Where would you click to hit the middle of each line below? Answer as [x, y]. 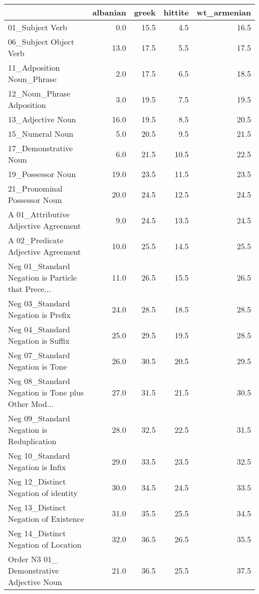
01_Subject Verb [38, 27]
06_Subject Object [41, 42]
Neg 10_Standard [39, 455]
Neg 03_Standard [39, 303]
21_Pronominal [35, 188]
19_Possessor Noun [42, 174]
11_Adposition [34, 67]
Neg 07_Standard [39, 355]
